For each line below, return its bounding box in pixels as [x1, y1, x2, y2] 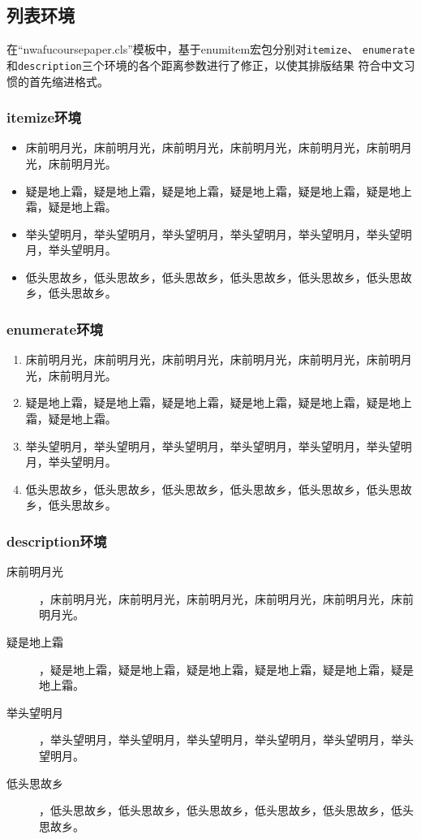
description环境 [6, 530, 107, 551]
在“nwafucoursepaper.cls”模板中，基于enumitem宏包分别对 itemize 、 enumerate [6, 41, 415, 58]
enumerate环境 [6, 319, 103, 339]
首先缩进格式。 [28, 72, 109, 89]
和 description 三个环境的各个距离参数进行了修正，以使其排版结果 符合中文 [6, 56, 404, 73]
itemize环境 [6, 107, 81, 128]
